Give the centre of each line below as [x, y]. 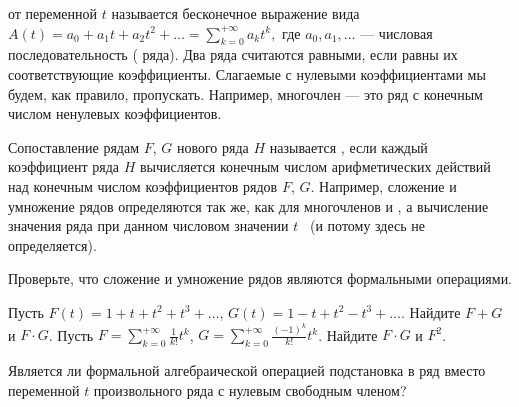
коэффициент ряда [63, 166]
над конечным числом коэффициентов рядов [143, 185]
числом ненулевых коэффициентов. [115, 113]
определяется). [52, 244]
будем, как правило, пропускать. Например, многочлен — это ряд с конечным [245, 93]
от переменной [53, 13]
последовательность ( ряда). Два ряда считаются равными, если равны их [233, 54]
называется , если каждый [348, 146]
